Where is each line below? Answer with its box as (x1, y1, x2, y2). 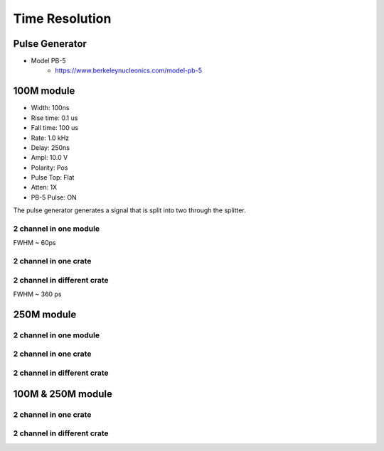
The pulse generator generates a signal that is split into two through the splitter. (13, 206, 247, 214)
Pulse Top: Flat (31, 173, 75, 182)
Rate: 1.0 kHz (31, 134, 70, 142)
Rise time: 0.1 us (31, 114, 78, 122)
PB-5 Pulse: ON (31, 192, 78, 202)
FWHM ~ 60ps (13, 239, 56, 247)
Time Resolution (13, 11, 112, 26)
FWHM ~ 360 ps (13, 290, 62, 298)
